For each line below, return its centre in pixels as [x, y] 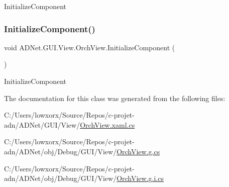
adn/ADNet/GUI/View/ [42, 124]
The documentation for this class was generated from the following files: [115, 98]
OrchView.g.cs [138, 151]
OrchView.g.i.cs [140, 178]
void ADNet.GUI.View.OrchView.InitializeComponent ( [90, 47]
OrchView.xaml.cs [107, 124]
